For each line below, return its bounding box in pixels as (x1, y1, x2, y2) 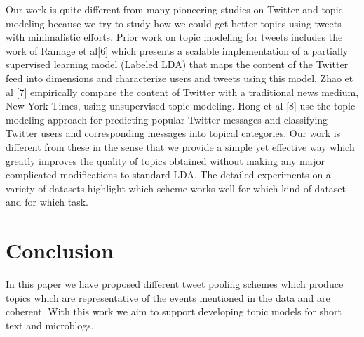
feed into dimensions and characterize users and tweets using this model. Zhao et (6, 70, 353, 85)
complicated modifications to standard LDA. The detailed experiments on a (6, 167, 331, 182)
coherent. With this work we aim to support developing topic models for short (6, 304, 342, 319)
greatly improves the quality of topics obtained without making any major (6, 153, 325, 168)
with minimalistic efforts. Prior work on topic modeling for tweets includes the (6, 29, 343, 44)
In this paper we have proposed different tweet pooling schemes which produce (6, 277, 344, 291)
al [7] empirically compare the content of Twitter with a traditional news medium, (6, 84, 359, 99)
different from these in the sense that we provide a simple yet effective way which (6, 139, 355, 154)
